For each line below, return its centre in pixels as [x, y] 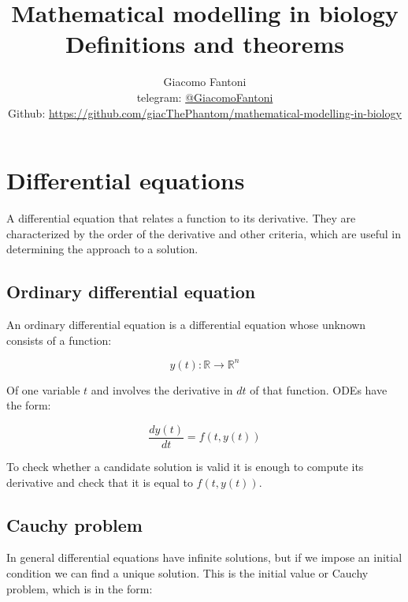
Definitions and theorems [205, 44]
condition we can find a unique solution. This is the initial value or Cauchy [187, 572]
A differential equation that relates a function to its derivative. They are [181, 218]
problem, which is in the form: [80, 588]
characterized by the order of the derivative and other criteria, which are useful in [204, 233]
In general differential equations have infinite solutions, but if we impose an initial [204, 557]
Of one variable [43, 389]
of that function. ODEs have [319, 389]
